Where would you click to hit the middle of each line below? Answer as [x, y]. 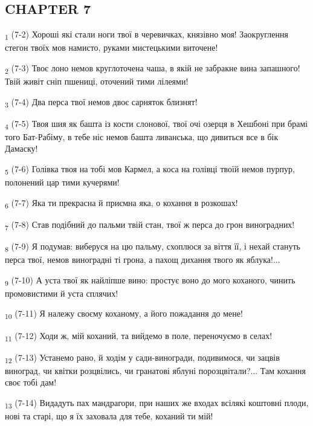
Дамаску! [21, 148]
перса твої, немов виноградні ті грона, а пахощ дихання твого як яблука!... [143, 260]
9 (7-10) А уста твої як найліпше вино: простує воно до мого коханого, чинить [150, 280]
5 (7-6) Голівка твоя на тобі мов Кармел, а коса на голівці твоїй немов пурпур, [150, 169]
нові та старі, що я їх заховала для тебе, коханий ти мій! [109, 416]
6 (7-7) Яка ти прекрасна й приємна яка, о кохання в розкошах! [121, 203]
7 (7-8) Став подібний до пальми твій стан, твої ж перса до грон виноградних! [150, 225]
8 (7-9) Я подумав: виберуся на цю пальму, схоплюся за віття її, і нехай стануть [153, 247]
